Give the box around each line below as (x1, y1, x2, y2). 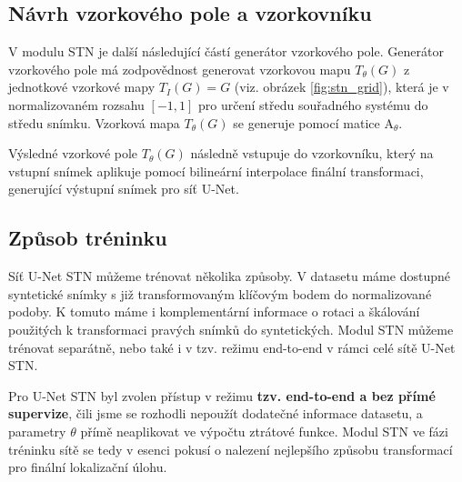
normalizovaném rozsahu (8, 95, 145, 114)
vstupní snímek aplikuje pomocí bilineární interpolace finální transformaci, (8, 161, 424, 180)
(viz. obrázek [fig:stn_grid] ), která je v (234, 77, 449, 96)
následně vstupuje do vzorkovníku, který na (190, 144, 434, 163)
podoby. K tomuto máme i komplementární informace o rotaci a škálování (8, 302, 420, 321)
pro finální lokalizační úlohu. (8, 457, 167, 477)
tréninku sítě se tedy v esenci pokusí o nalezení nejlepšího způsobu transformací (8, 439, 453, 458)
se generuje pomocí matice (233, 113, 380, 132)
